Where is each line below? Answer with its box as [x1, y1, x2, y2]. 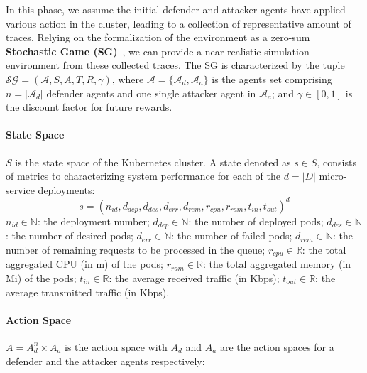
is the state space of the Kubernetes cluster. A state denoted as [15, 154, 291, 169]
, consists [317, 154, 356, 169]
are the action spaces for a [219, 339, 334, 354]
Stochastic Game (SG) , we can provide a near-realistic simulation [6, 43, 310, 58]
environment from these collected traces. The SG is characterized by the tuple [6, 58, 345, 72]
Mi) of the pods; [6, 270, 77, 285]
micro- [319, 168, 347, 183]
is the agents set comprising [212, 71, 332, 86]
